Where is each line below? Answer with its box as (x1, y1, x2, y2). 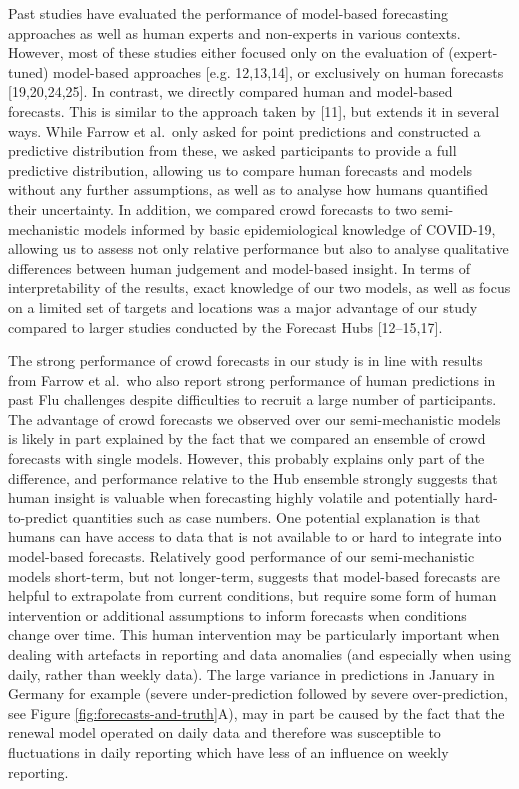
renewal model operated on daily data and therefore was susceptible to (8, 722, 441, 743)
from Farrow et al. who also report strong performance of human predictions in (8, 369, 496, 390)
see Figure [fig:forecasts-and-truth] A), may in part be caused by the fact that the (8, 702, 505, 723)
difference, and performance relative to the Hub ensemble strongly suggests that (8, 467, 498, 488)
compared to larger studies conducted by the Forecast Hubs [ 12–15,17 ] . (8, 316, 443, 337)
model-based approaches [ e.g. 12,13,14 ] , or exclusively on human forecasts (53, 61, 504, 82)
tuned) (8, 61, 49, 82)
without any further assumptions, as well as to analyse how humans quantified (8, 179, 489, 200)
